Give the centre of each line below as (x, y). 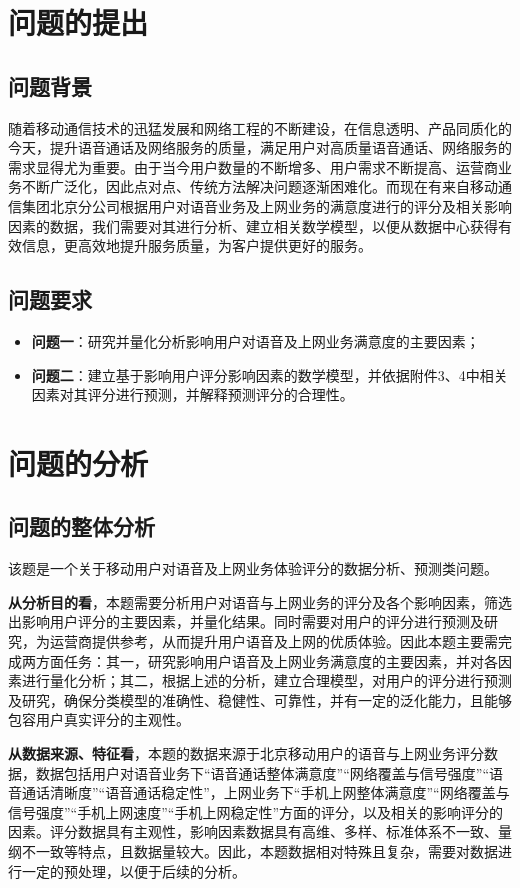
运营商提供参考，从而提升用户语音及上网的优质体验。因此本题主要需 (273, 641)
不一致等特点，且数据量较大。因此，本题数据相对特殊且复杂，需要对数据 (259, 851)
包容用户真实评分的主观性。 (99, 719)
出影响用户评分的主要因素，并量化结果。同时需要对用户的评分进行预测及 (246, 621)
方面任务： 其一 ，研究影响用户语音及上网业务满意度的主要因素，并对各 (266, 660)
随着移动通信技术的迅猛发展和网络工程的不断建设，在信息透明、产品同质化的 (260, 127)
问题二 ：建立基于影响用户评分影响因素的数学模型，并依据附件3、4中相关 (269, 374)
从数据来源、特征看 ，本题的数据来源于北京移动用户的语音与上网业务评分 (246, 753)
